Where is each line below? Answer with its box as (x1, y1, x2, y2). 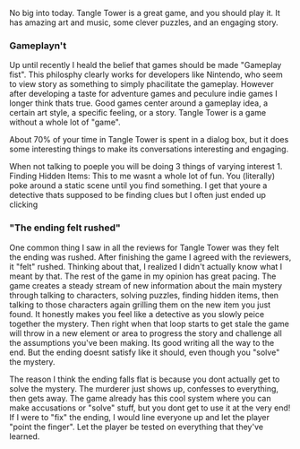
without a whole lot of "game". (9, 117, 121, 128)
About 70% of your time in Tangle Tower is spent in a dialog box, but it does (9, 134, 289, 145)
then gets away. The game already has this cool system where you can (9, 393, 271, 403)
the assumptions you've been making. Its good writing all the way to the (9, 337, 275, 348)
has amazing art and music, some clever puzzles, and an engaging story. (9, 17, 279, 28)
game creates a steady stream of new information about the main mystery (9, 280, 283, 290)
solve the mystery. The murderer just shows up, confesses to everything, (9, 383, 279, 393)
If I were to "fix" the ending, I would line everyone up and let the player (9, 411, 270, 422)
